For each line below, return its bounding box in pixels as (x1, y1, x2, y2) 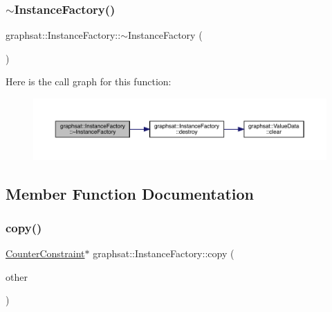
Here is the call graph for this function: (6, 74, 172, 89)
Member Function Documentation (6, 182, 255, 204)
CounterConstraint (6, 246, 85, 261)
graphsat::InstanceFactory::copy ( (93, 246, 234, 261)
